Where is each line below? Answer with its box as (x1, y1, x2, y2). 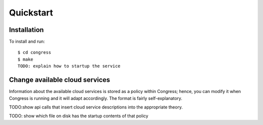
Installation (9, 26, 44, 34)
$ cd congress (18, 50, 51, 55)
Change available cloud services (9, 76, 111, 84)
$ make (18, 56, 34, 62)
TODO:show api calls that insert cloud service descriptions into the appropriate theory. (9, 104, 183, 110)
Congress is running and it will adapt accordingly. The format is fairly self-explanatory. (9, 95, 183, 101)
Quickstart (9, 7, 54, 18)
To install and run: (9, 39, 45, 45)
